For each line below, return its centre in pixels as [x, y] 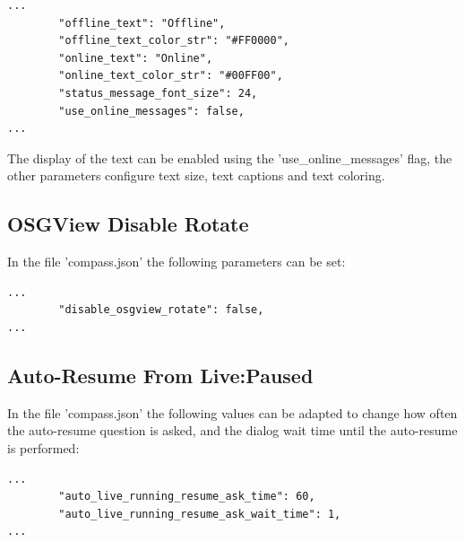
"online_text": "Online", [136, 58]
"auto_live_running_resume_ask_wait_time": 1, [200, 514]
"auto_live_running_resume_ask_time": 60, [187, 497]
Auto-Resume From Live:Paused [160, 375]
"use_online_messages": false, [151, 111]
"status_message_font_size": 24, [158, 93]
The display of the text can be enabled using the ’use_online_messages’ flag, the [230, 157]
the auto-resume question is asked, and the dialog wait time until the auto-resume [232, 430]
